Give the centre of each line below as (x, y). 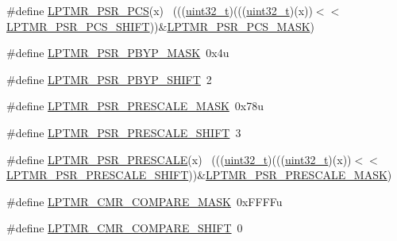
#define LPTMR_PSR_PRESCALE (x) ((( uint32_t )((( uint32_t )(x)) (179, 159)
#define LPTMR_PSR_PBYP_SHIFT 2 (109, 79)
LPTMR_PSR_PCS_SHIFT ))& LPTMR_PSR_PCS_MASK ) (161, 26)
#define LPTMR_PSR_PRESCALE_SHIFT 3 (124, 132)
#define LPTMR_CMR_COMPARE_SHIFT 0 (125, 228)
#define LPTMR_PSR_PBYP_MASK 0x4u (118, 53)
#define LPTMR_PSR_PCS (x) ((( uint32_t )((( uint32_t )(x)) (160, 10)
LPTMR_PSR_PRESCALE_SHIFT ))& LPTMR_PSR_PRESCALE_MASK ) (199, 175)
